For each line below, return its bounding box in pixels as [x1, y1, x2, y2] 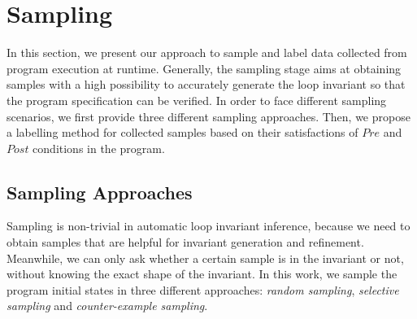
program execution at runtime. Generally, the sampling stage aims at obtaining [7, 59, 402, 76]
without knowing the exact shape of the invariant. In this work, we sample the [7, 265, 397, 282]
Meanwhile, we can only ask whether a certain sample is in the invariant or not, [7, 249, 404, 266]
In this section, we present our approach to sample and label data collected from [7, 44, 407, 61]
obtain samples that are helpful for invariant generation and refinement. [7, 234, 364, 251]
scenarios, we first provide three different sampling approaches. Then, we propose [7, 107, 410, 125]
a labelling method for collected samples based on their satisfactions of [7, 124, 358, 141]
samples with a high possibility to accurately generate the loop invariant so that [7, 76, 406, 93]
